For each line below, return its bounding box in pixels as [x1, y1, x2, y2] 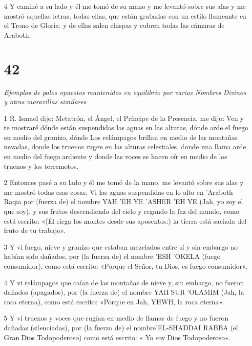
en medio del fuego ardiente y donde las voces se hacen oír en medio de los [4, 151, 227, 161]
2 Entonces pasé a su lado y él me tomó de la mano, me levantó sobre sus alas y [4, 177, 244, 187]
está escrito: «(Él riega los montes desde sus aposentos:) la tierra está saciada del [4, 215, 247, 226]
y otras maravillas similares [4, 96, 86, 107]
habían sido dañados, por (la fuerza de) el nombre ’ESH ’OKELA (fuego [4, 251, 221, 261]
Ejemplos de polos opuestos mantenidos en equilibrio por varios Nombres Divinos [4, 87, 246, 97]
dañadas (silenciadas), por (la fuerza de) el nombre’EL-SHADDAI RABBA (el [4, 322, 238, 332]
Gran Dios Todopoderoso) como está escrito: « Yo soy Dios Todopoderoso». [4, 332, 230, 342]
